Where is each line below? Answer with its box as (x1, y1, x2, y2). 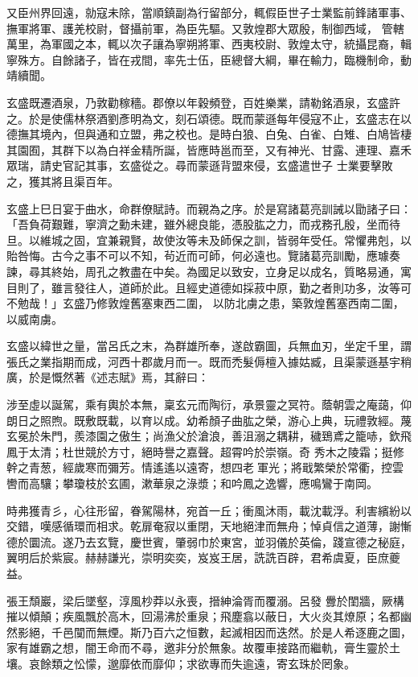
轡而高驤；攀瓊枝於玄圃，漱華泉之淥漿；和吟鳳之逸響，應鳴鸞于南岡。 (6, 475, 378, 492)
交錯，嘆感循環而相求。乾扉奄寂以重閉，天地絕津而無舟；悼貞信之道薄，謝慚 (6, 518, 412, 535)
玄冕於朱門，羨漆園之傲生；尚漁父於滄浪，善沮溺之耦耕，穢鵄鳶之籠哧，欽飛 (6, 427, 412, 444)
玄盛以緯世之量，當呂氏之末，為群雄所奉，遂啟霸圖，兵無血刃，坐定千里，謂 (6, 337, 412, 354)
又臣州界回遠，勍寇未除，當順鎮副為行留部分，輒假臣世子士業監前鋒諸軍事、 (6, 4, 412, 20)
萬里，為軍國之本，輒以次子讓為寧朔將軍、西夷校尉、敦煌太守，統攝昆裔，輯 (6, 35, 412, 52)
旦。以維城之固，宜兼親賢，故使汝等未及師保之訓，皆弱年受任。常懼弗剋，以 (6, 231, 412, 248)
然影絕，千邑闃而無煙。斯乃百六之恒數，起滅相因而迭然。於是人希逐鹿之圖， (6, 623, 412, 640)
